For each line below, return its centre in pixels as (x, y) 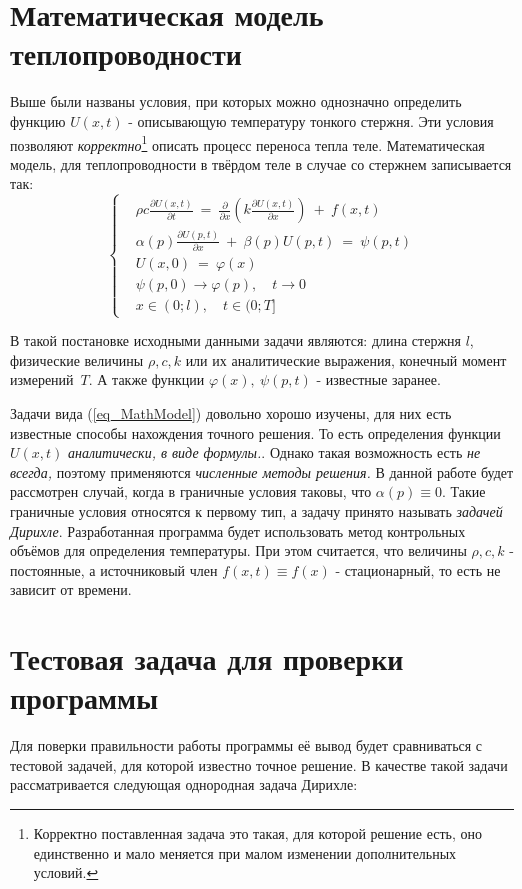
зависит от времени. (71, 589)
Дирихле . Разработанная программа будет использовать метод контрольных (238, 530)
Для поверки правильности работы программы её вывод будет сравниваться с (246, 745)
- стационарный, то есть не (418, 569)
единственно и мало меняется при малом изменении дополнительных (245, 852)
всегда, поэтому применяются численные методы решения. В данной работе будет (262, 471)
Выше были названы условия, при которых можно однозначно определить (236, 101)
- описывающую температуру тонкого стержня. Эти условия (311, 120)
